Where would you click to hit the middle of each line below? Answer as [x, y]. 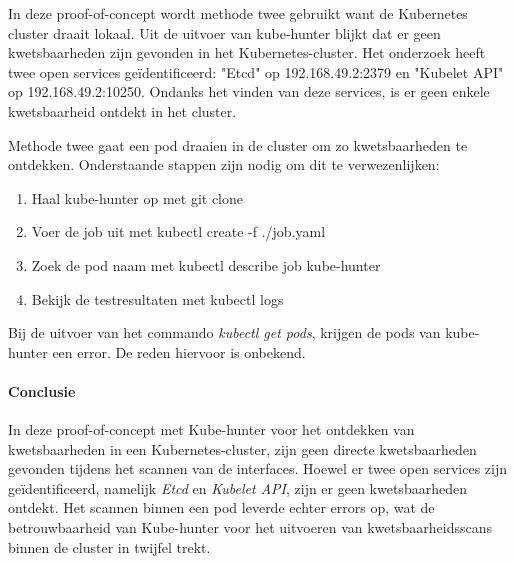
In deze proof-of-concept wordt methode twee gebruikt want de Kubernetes [238, 13]
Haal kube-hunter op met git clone [137, 197]
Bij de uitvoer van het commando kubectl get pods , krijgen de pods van [224, 332]
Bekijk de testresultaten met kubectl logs [157, 298]
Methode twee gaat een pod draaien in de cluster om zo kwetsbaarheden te [238, 144]
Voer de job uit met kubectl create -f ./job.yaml [178, 231]
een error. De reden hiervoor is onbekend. [179, 351]
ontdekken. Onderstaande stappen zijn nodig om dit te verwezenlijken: [224, 164]
